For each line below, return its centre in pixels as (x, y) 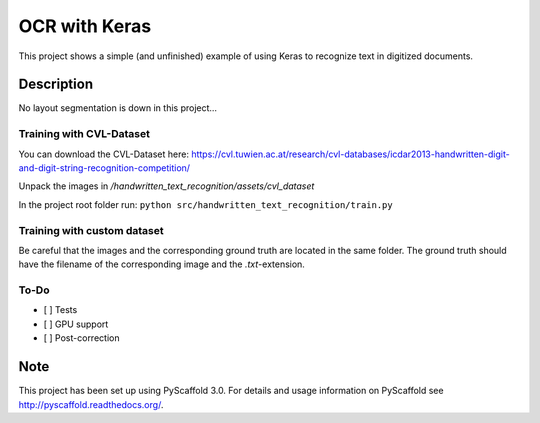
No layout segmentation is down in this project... (118, 108)
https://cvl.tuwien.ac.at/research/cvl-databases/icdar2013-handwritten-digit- (350, 154)
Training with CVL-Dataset (84, 134)
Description (56, 84)
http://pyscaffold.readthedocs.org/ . (91, 404)
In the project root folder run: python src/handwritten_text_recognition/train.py (206, 204)
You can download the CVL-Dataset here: (104, 154)
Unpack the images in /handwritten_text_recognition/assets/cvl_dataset (166, 186)
